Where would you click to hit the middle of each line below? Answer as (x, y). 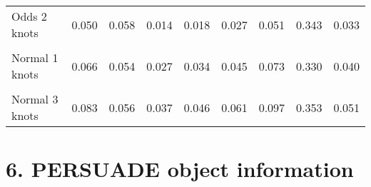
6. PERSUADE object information (180, 169)
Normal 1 (35, 57)
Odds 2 (29, 16)
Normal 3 (35, 99)
